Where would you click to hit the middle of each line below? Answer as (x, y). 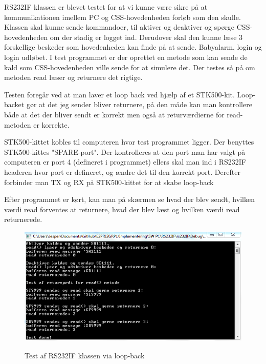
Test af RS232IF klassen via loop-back (85, 355)
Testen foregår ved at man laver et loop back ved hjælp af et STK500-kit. (119, 94)
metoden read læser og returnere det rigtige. (73, 77)
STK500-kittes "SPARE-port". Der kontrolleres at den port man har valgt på (125, 151)
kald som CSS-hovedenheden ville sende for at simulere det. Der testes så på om (130, 67)
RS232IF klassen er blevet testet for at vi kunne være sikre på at (106, 7)
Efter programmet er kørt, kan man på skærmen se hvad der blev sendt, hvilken (129, 199)
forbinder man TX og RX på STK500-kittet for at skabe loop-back (109, 182)
